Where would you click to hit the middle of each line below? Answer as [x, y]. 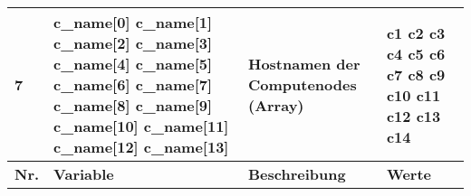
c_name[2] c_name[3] [133, 43]
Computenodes [302, 84]
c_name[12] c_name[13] [141, 147]
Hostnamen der [304, 64]
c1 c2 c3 [416, 33]
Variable [84, 174]
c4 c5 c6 [416, 53]
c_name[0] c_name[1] [133, 22]
